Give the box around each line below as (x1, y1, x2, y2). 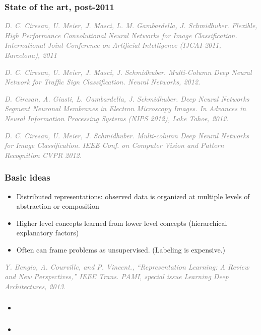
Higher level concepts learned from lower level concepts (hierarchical (16, 217, 227, 228)
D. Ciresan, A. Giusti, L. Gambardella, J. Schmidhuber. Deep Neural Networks (5, 93, 249, 104)
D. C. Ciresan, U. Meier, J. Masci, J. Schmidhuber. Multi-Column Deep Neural (5, 66, 252, 77)
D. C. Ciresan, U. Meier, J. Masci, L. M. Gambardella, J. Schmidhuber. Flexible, (5, 20, 257, 31)
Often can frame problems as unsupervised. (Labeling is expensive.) (16, 244, 225, 255)
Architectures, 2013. (5, 281, 66, 291)
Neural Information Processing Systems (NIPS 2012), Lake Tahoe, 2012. (5, 113, 229, 123)
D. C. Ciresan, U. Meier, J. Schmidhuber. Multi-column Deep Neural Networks (5, 130, 249, 140)
